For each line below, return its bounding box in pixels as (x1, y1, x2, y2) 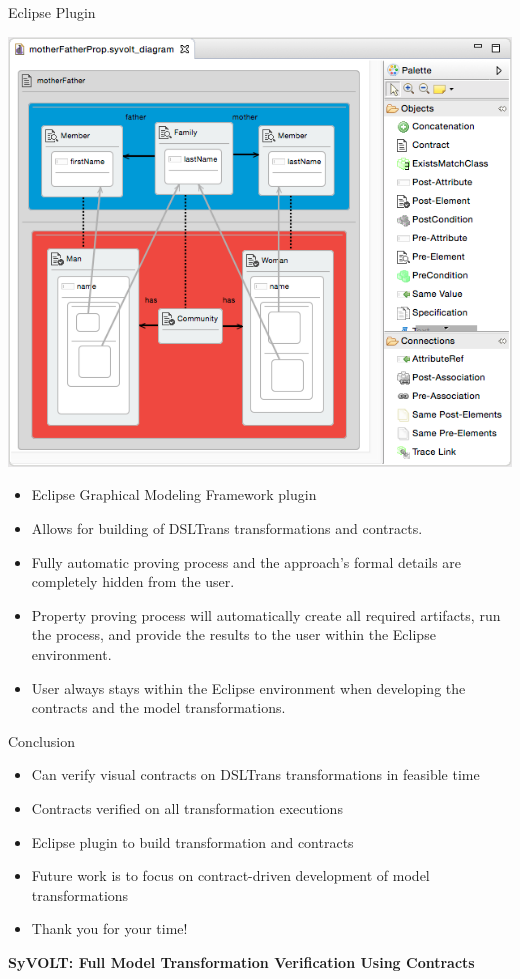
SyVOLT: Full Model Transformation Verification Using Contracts (8, 951, 475, 972)
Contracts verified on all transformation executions (31, 797, 343, 818)
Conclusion (8, 730, 75, 751)
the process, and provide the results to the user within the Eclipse (31, 624, 436, 645)
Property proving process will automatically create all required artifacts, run (31, 604, 501, 625)
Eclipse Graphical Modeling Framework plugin (31, 484, 317, 505)
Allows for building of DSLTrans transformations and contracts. (31, 518, 423, 539)
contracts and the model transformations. (31, 697, 286, 718)
